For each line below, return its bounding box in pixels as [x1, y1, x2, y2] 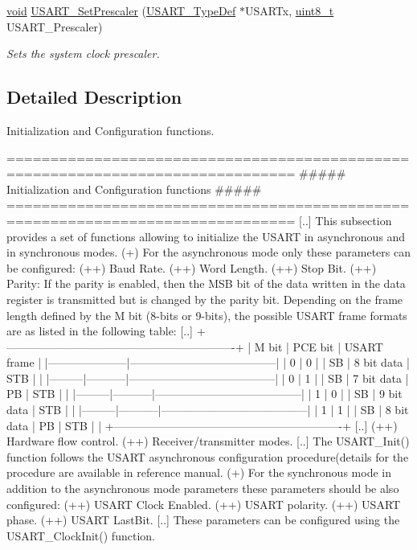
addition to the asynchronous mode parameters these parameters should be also [6, 480, 399, 497]
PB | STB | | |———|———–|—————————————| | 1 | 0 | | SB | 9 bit [6, 385, 403, 402]
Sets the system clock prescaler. [6, 45, 160, 62]
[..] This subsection [299, 211, 392, 228]
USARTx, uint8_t [244, 2, 334, 18]
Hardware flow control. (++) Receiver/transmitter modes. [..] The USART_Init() [6, 433, 410, 449]
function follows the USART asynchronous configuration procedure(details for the [6, 448, 409, 465]
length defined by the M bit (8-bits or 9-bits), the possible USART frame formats [6, 306, 407, 323]
